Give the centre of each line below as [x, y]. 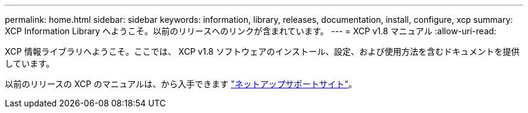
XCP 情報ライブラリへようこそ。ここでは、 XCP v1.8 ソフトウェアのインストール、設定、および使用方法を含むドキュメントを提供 [262, 51]
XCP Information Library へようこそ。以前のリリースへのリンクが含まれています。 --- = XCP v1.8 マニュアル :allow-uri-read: [251, 31]
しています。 [30, 63]
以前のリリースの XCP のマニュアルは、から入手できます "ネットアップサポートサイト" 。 [181, 84]
